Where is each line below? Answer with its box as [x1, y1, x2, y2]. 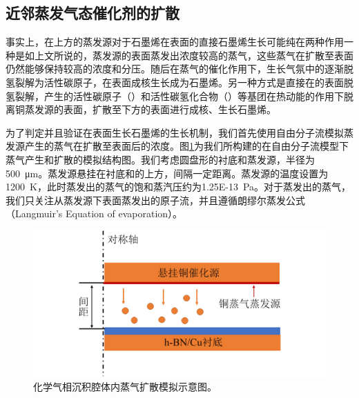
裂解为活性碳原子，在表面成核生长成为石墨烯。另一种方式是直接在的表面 [14, 74, 344, 89]
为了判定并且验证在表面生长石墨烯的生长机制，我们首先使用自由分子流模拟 [6, 125, 344, 139]
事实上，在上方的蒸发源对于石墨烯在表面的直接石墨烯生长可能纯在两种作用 [6, 34, 344, 49]
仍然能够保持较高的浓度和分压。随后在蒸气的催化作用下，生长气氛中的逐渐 [6, 61, 344, 76]
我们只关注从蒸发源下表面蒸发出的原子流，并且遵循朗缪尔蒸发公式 [6, 192, 305, 207]
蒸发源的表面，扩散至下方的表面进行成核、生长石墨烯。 [24, 102, 276, 117]
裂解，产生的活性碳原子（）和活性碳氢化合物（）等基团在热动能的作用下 [14, 88, 344, 103]
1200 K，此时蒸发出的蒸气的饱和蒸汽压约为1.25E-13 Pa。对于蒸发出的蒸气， [6, 179, 351, 194]
